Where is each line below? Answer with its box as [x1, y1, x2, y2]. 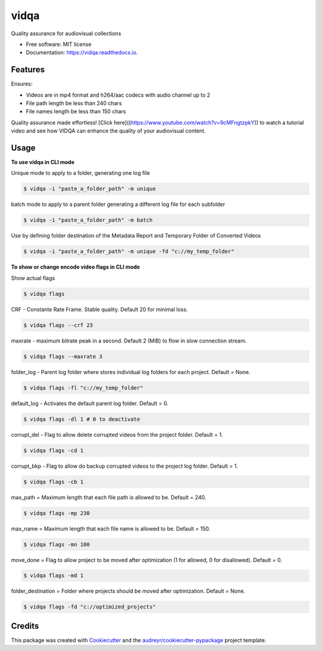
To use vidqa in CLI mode [11, 159, 75, 166]
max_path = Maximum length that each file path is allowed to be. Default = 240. [11, 493, 207, 501]
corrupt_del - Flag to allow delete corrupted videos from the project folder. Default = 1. [11, 431, 223, 438]
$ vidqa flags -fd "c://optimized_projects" [23, 603, 156, 610]
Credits [11, 621, 39, 631]
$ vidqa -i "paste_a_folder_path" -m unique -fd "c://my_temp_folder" [23, 248, 235, 255]
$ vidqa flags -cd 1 [23, 447, 83, 453]
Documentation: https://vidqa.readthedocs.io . [26, 49, 138, 56]
